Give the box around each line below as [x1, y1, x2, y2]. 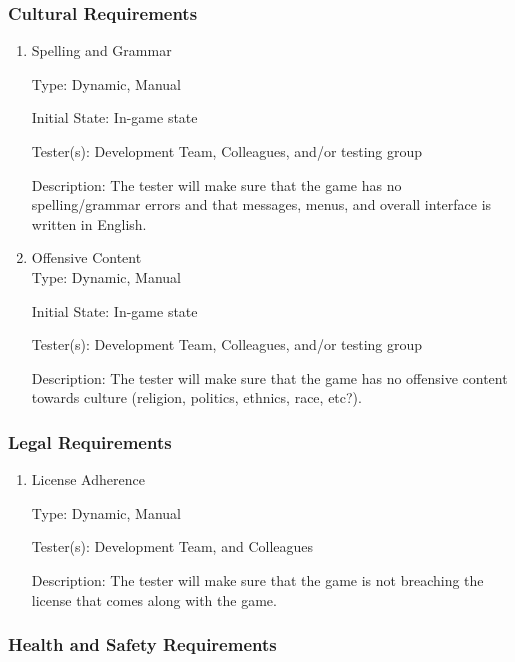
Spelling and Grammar [31, 40, 172, 61]
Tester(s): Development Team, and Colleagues [31, 536, 313, 557]
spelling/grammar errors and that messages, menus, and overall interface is [31, 194, 492, 215]
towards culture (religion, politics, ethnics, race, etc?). [31, 387, 362, 408]
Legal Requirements [8, 429, 172, 454]
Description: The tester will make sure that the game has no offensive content [31, 367, 508, 388]
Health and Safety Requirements [8, 632, 277, 657]
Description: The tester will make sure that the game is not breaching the [31, 569, 484, 590]
